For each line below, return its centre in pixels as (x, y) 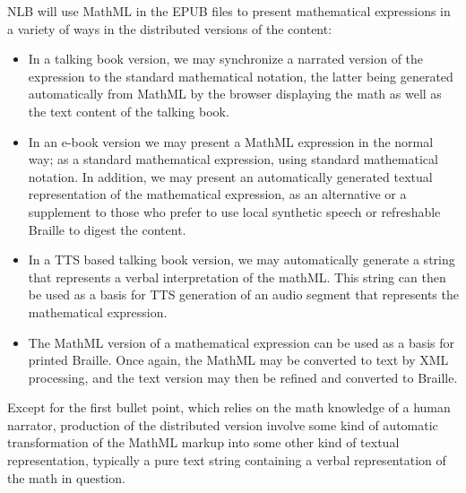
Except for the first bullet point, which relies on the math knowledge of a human (229, 407)
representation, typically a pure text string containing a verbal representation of (227, 460)
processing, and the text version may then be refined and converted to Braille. (243, 377)
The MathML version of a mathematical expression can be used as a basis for (242, 342)
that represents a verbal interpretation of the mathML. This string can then (237, 277)
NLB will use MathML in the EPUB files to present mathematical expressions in (229, 11)
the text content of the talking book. (129, 111)
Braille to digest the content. (107, 229)
